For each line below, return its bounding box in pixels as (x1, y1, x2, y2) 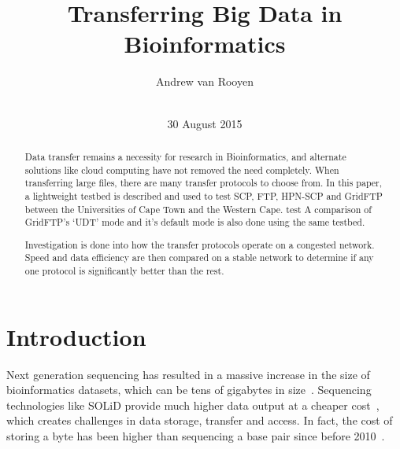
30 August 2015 (167, 115, 243, 131)
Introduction (6, 320, 146, 352)
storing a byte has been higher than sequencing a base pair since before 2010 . (6, 428, 385, 443)
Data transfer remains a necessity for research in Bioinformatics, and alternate (24, 149, 346, 163)
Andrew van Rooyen (156, 73, 254, 90)
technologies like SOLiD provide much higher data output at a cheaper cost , (6, 396, 380, 413)
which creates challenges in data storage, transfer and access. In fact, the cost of (6, 412, 393, 429)
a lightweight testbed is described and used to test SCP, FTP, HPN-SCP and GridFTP (24, 189, 383, 202)
